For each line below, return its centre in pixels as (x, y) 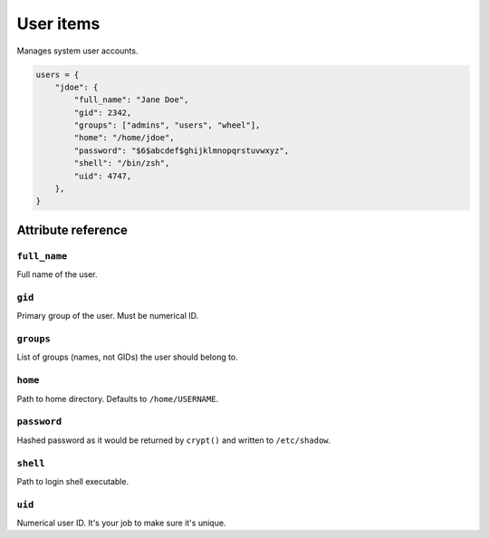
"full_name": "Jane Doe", (131, 100)
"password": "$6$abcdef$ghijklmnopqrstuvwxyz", (182, 150)
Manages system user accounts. (77, 51)
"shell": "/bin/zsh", (122, 163)
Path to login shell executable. (73, 481)
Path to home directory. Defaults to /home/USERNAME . (118, 399)
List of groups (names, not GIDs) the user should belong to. (128, 357)
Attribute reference (72, 230)
